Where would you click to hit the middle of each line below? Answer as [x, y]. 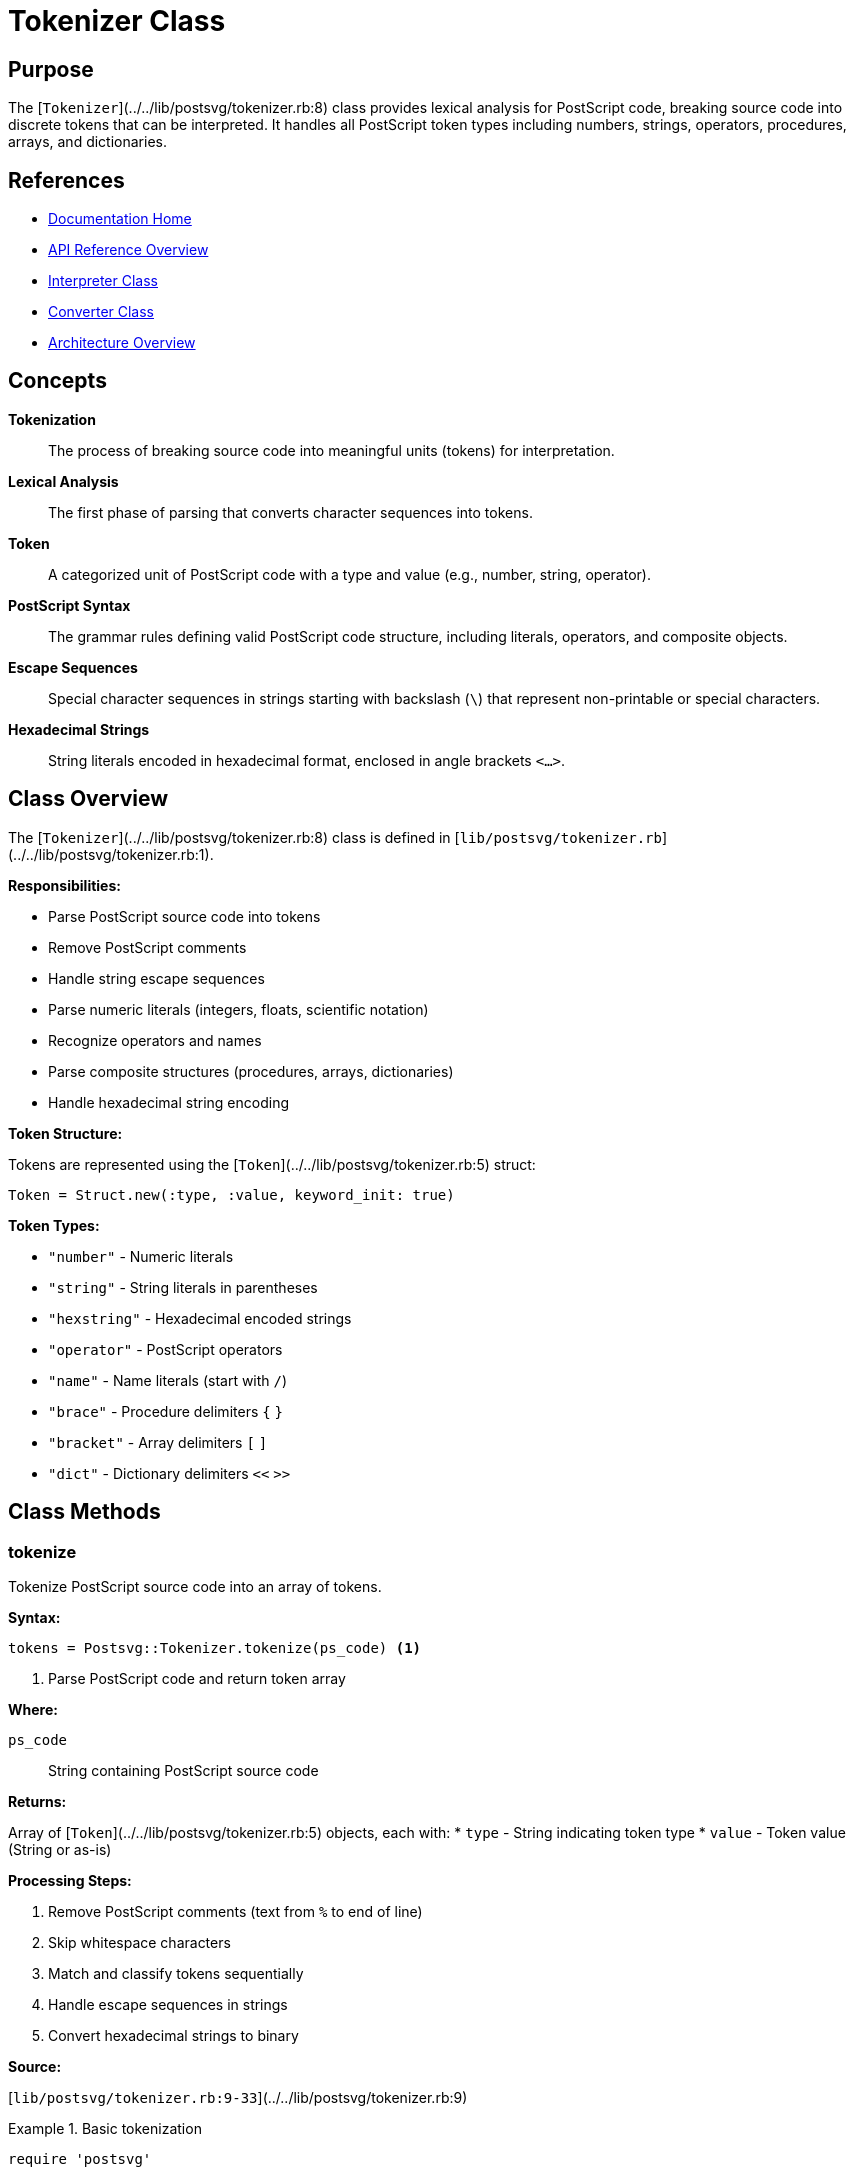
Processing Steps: [70, 1880]
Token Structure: [65, 1133]
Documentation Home [120, 219]
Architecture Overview [122, 343]
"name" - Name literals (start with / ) [168, 1380]
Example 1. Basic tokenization [105, 2128]
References [66, 180]
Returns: [37, 1801]
